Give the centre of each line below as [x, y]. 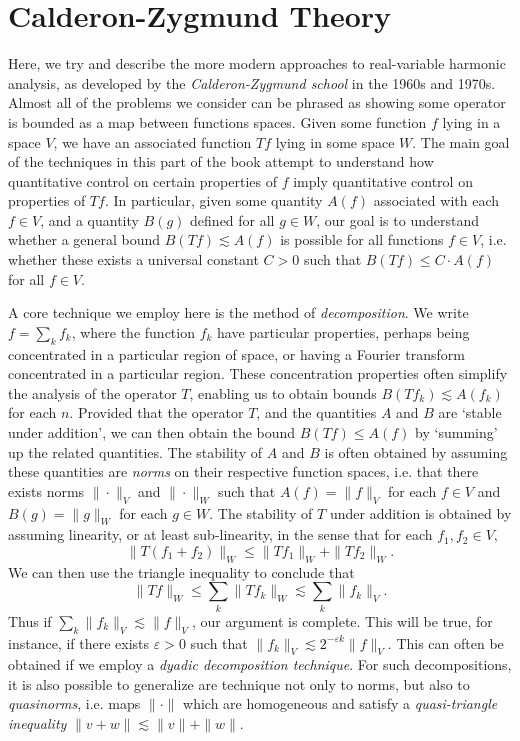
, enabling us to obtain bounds [283, 392]
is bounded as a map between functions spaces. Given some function [217, 121]
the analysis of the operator [92, 392]
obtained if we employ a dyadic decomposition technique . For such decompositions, [260, 664]
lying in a [471, 121]
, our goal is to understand [397, 219]
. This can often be [445, 642]
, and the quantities [316, 412]
